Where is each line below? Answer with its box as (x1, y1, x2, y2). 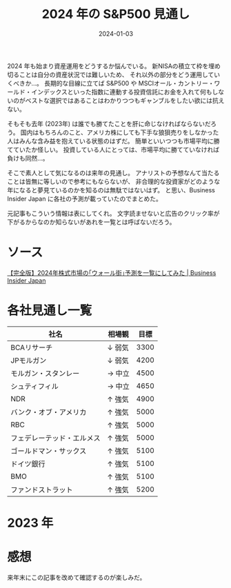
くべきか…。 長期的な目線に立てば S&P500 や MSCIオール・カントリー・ (7, 79, 215, 87)
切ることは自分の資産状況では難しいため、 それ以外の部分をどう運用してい (7, 70, 221, 79)
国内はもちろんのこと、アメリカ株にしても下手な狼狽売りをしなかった (20, 128, 219, 136)
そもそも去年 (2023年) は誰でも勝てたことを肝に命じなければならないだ (7, 119, 211, 128)
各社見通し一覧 (7, 303, 92, 318)
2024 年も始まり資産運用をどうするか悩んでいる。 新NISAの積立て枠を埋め (7, 61, 221, 70)
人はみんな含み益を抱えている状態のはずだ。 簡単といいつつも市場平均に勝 (7, 136, 220, 145)
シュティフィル (10, 381, 59, 391)
